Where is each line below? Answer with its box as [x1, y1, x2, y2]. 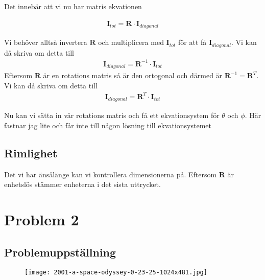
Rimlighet [4, 145, 58, 160]
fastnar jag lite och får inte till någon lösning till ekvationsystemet [4, 120, 212, 130]
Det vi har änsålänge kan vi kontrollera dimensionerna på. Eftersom [4, 169, 217, 179]
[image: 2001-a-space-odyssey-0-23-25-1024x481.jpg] [25, 269, 207, 276]
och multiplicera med [98, 37, 164, 48]
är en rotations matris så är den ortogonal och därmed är [43, 70, 223, 81]
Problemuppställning [4, 244, 116, 260]
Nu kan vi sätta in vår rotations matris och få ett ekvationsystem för [4, 110, 220, 121]
